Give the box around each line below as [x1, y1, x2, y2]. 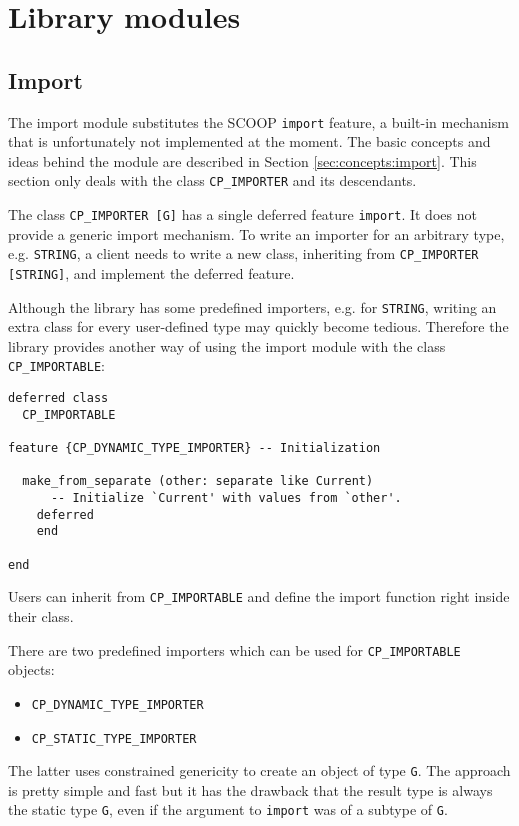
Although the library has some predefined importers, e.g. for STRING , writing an [8, 296, 497, 317]
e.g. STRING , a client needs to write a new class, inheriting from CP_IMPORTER [8, 243, 479, 264]
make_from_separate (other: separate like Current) [22, 474, 374, 489]
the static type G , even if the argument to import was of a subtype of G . [8, 799, 448, 820]
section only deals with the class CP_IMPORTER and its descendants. [8, 170, 417, 191]
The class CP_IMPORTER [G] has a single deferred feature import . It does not [8, 204, 477, 225]
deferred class [8, 391, 109, 406]
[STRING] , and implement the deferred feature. [8, 262, 295, 283]
